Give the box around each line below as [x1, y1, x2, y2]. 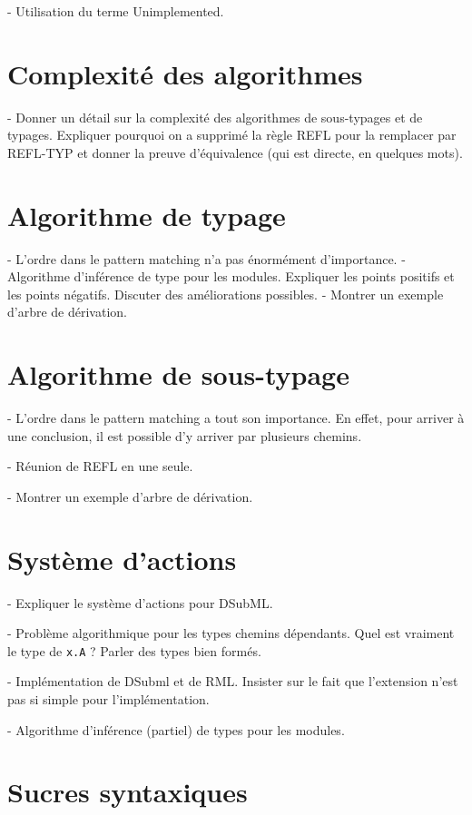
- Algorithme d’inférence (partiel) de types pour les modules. [7, 720, 345, 739]
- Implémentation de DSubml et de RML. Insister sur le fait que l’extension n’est [7, 672, 458, 691]
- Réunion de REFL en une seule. [7, 457, 193, 476]
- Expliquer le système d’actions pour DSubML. [7, 593, 273, 612]
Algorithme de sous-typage [7, 356, 349, 393]
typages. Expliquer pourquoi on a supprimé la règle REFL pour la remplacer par [7, 125, 457, 144]
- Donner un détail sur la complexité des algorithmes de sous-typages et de [7, 107, 423, 126]
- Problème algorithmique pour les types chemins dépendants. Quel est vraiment [7, 624, 455, 643]
